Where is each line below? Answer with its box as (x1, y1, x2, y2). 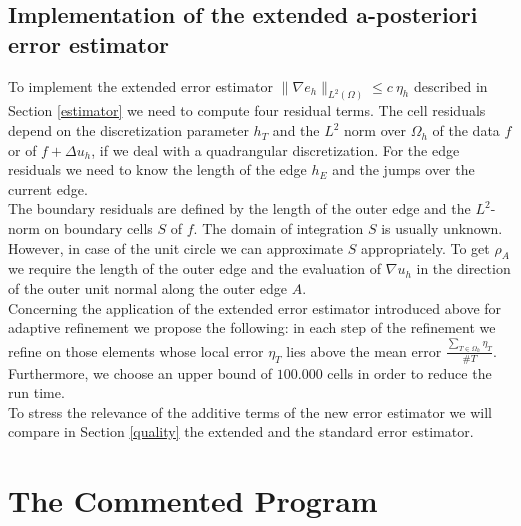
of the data (432, 120, 500, 141)
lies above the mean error (286, 340, 442, 361)
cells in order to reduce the (327, 362, 492, 383)
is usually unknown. (381, 218, 503, 239)
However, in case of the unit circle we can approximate (8, 237, 343, 258)
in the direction (416, 258, 511, 279)
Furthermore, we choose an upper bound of (8, 362, 273, 383)
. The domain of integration (193, 218, 364, 239)
